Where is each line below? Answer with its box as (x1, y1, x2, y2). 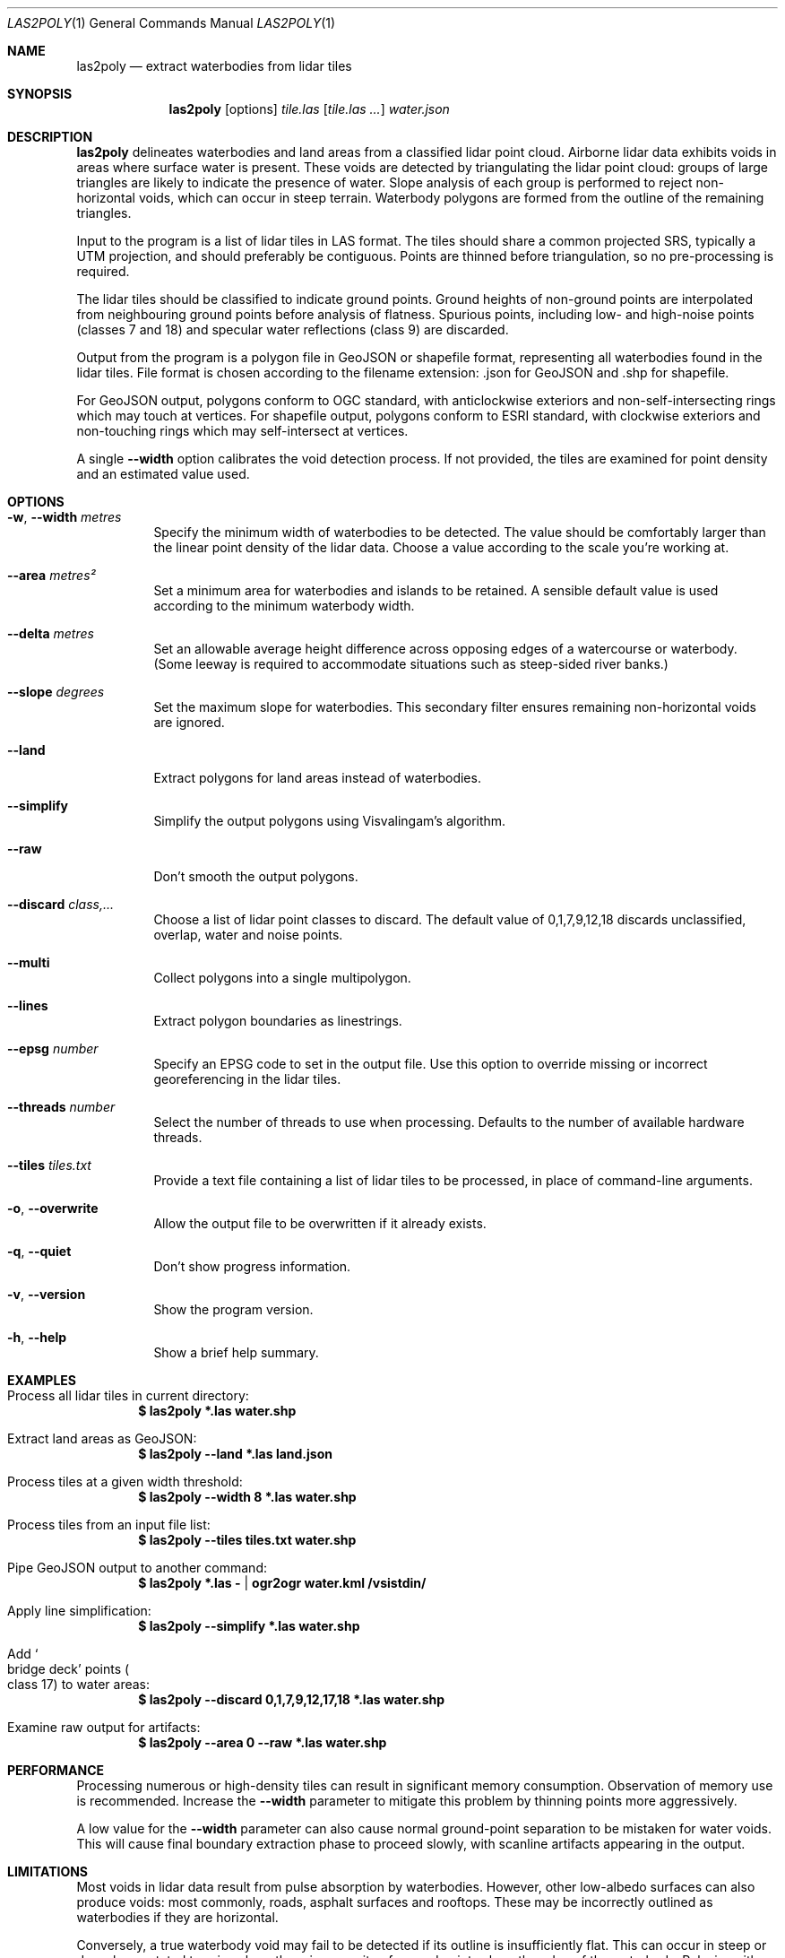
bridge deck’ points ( (7, 1661, 130, 1676)
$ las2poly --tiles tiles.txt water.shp (138, 1532, 357, 1547)
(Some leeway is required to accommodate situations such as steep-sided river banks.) (153, 656, 669, 671)
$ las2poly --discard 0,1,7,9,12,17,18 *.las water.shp (138, 1692, 445, 1707)
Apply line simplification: (7, 1603, 151, 1618)
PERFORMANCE (7, 1763, 104, 1778)
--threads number (7, 1099, 116, 1114)
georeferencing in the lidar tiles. (153, 1071, 341, 1087)
